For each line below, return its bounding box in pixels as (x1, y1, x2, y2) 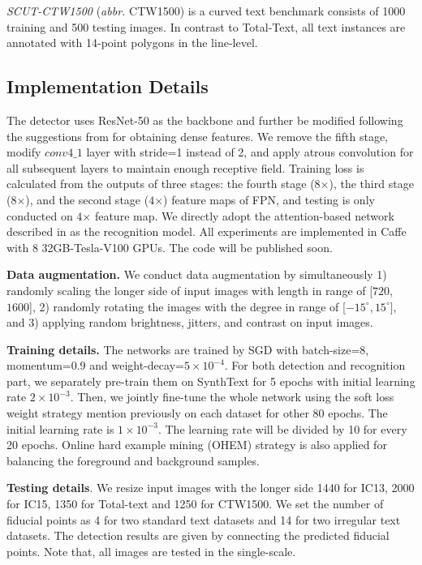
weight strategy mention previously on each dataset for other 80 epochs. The (6, 404, 388, 422)
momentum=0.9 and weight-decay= (6, 357, 184, 374)
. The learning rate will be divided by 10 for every (157, 420, 407, 437)
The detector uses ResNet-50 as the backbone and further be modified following (6, 111, 403, 128)
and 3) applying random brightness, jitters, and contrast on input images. (6, 314, 373, 331)
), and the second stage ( (25, 190, 149, 208)
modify (6, 143, 41, 161)
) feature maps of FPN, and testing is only (163, 190, 375, 208)
